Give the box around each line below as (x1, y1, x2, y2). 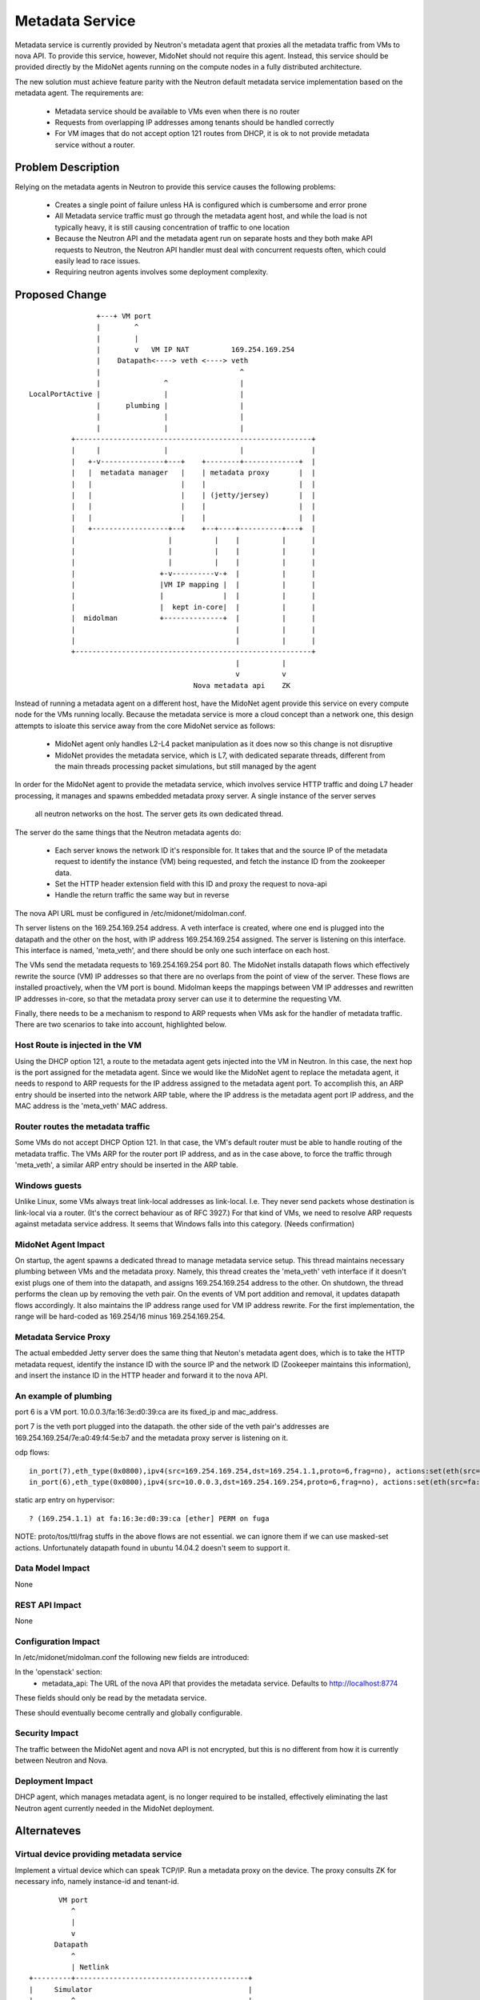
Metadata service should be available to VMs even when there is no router (54, 106, 300, 116)
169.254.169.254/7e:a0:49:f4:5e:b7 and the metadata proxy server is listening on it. (14, 1433, 288, 1442)
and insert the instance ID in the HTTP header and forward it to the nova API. (14, 1370, 268, 1380)
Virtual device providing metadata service (14, 1849, 182, 1860)
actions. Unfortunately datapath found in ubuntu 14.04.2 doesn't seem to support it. (14, 1542, 290, 1552)
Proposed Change (14, 288, 107, 302)
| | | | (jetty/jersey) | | (70, 490, 316, 499)
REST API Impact (14, 1599, 82, 1610)
